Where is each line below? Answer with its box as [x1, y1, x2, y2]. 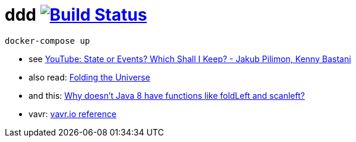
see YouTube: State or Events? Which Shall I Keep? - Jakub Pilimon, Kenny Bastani [29, 53, 351, 64]
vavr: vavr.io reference [29, 108, 116, 119]
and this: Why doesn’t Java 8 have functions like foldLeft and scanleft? [29, 90, 305, 101]
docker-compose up [5, 35, 90, 46]
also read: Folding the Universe [29, 72, 150, 82]
